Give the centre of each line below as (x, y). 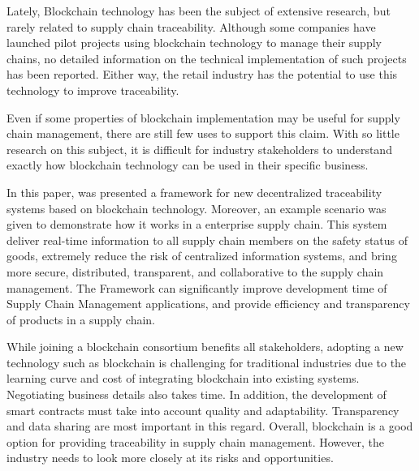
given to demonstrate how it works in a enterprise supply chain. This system (197, 224)
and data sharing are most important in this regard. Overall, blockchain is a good (210, 426)
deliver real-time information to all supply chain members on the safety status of (207, 240)
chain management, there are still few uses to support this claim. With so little (203, 133)
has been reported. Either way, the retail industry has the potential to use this (202, 74)
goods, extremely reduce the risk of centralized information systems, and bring (202, 256)
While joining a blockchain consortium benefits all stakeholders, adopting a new (205, 347)
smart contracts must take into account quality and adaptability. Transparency (203, 410)
